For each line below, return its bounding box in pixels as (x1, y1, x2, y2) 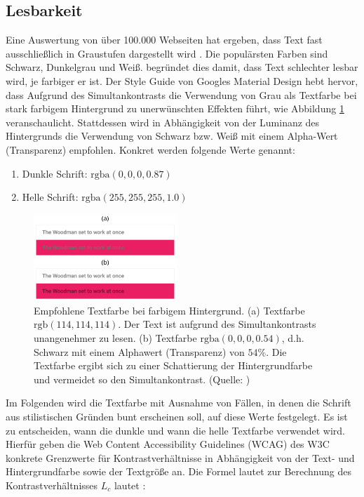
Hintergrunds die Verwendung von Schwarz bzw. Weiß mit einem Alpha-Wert (6, 128, 338, 143)
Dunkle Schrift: (22, 166, 88, 180)
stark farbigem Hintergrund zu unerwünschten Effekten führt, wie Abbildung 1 (6, 101, 344, 116)
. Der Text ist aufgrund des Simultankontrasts (118, 317, 316, 331)
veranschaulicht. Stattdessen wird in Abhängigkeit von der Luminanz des (6, 114, 320, 129)
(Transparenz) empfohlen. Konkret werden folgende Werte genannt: (6, 142, 295, 157)
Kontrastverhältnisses (6, 477, 98, 492)
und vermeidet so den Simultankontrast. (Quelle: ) (34, 371, 250, 386)
